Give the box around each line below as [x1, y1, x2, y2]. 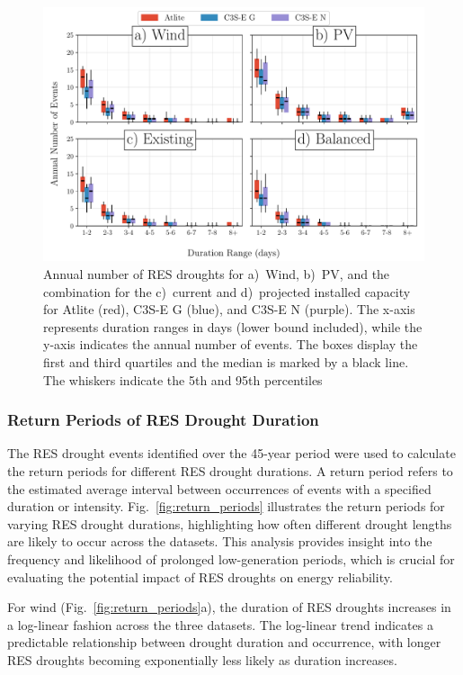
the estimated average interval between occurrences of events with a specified [7, 479, 432, 498]
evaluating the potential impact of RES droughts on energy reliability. [7, 567, 393, 586]
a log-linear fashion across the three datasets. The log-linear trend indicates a [7, 615, 433, 634]
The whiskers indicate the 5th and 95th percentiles [43, 370, 323, 389]
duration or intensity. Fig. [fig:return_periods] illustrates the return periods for [7, 497, 445, 516]
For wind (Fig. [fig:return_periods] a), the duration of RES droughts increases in [7, 598, 451, 616]
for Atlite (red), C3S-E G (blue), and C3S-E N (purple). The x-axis [43, 300, 415, 319]
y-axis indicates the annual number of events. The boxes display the [43, 335, 418, 354]
